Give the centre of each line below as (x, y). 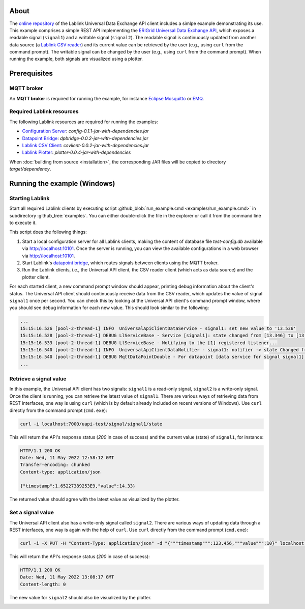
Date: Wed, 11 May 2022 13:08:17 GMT (67, 577)
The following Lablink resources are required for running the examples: (84, 122)
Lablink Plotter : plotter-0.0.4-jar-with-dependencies (77, 152)
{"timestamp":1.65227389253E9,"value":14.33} (78, 486)
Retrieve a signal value (38, 379)
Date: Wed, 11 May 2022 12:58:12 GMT (67, 458)
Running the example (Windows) (62, 183)
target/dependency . (30, 169)
